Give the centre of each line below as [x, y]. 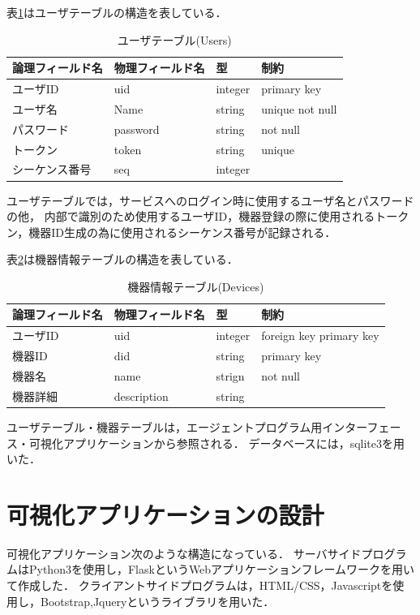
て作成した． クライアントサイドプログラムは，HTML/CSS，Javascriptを [200, 585]
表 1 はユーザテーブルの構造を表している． [117, 12]
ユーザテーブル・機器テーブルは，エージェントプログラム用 [165, 426]
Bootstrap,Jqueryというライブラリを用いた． [157, 601]
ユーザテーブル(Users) [174, 39]
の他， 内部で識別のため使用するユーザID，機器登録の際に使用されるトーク [208, 216]
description [141, 396]
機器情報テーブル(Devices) [196, 286]
